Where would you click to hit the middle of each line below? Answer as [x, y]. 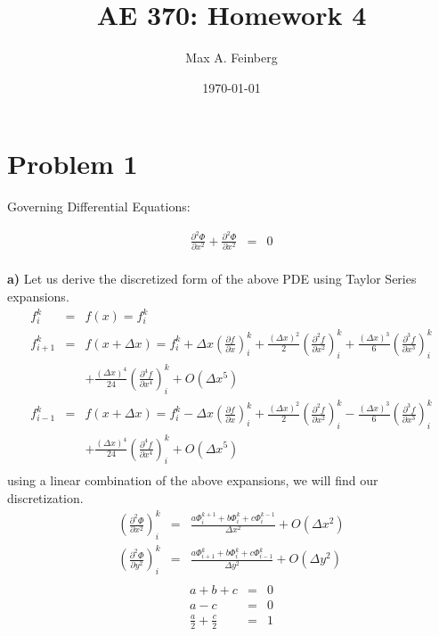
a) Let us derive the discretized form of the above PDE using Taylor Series [212, 279]
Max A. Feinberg [232, 58]
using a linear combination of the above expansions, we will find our [193, 480]
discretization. [45, 497]
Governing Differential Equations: [99, 206]
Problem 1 [73, 164]
